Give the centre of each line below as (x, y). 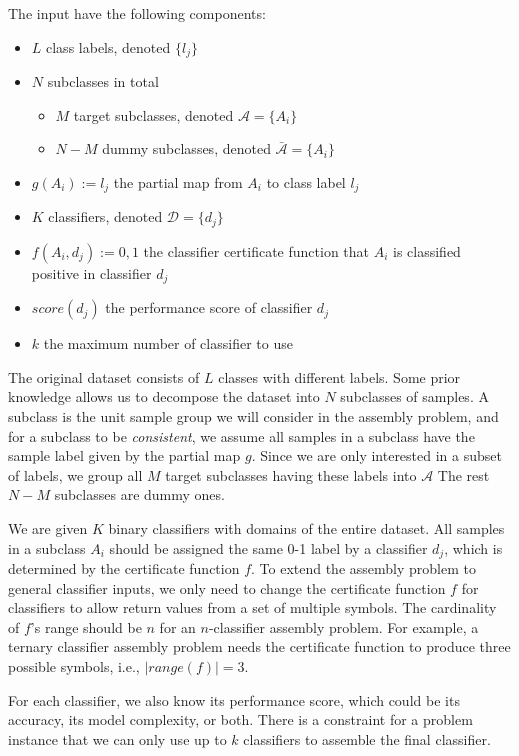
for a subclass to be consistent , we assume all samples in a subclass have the (241, 435)
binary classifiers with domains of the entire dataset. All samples (306, 527)
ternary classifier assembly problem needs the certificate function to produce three (259, 646)
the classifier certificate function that (256, 250)
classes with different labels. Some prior (339, 376)
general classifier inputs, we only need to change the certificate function (227, 587)
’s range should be (86, 626)
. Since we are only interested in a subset (376, 455)
